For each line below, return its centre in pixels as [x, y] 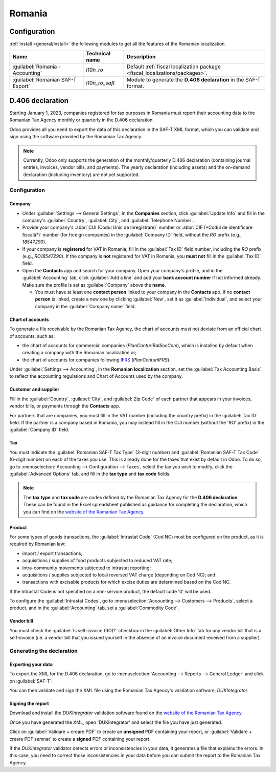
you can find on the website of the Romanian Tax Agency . [84, 511]
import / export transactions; [52, 553]
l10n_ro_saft [100, 83]
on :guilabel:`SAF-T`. [31, 681]
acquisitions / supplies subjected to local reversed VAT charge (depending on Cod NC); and [119, 575]
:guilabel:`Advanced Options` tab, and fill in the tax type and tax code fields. [90, 474]
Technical [98, 54]
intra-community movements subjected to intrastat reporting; [87, 568]
